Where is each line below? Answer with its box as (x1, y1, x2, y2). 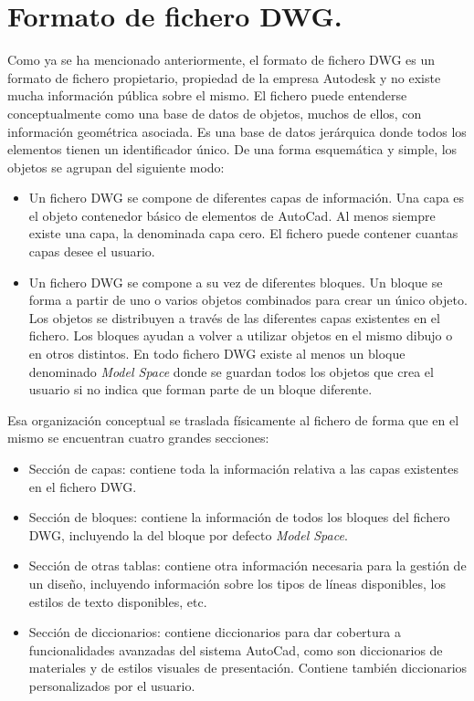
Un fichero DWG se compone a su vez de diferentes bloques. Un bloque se (28, 272, 443, 291)
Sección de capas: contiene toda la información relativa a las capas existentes (28, 459, 458, 477)
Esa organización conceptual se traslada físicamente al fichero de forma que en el (7, 410, 459, 429)
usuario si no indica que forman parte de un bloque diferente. (28, 380, 373, 399)
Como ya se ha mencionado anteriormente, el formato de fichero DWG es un (7, 50, 435, 69)
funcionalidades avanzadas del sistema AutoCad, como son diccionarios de (28, 640, 443, 659)
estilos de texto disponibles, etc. (28, 591, 207, 611)
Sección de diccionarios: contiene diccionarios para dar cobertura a (28, 623, 401, 642)
